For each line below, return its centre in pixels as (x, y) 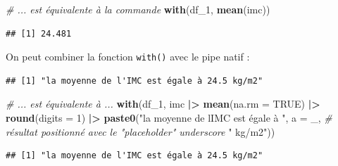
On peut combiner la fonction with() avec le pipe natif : (128, 57)
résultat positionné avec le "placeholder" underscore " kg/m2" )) (140, 131)
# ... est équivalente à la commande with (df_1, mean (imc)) (138, 9)
